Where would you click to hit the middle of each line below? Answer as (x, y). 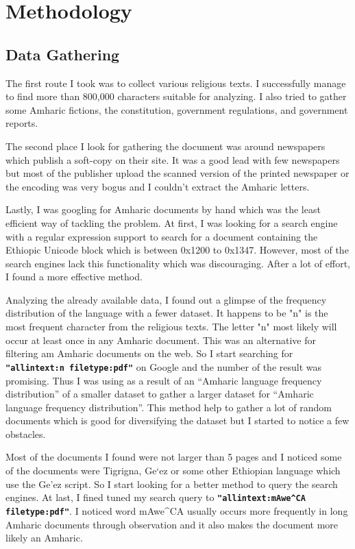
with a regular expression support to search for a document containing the (162, 236)
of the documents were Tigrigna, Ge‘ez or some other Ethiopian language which (173, 471)
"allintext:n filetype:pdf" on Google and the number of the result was (164, 366)
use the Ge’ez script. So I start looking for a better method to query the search (172, 484)
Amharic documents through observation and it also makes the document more (172, 524)
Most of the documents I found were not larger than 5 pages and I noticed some (174, 457)
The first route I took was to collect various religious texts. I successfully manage (176, 83)
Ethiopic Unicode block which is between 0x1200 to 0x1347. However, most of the (177, 250)
